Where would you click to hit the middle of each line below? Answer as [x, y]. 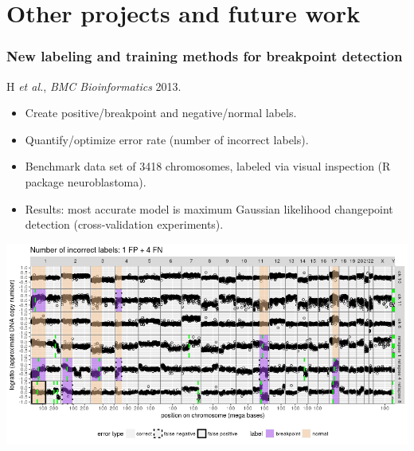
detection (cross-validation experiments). [124, 224]
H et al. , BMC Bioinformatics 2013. [94, 86]
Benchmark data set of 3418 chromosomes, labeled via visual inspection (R [208, 166]
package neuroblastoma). [86, 181]
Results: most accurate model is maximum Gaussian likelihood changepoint [209, 208]
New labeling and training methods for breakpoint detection [205, 56]
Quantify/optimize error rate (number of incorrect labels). [167, 139]
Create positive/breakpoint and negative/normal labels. [161, 113]
